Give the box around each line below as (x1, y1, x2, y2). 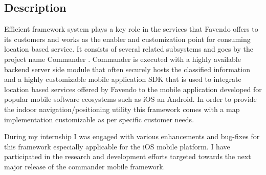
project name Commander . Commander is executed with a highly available (4, 53, 241, 64)
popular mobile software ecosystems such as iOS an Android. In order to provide (4, 94, 257, 104)
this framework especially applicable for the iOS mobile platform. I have (4, 141, 230, 151)
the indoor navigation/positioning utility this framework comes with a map (4, 103, 240, 114)
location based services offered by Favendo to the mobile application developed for (4, 83, 262, 94)
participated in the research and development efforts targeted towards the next (4, 151, 251, 162)
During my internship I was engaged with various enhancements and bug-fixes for (4, 131, 260, 142)
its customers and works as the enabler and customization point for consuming (4, 33, 251, 44)
